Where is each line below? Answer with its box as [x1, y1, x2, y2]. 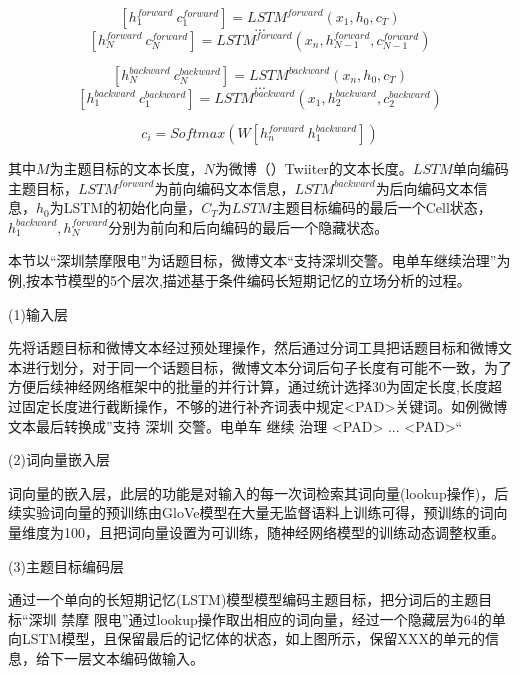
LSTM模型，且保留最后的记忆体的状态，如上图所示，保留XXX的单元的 [21, 628, 485, 649]
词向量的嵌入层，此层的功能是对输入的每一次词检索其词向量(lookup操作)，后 [8, 482, 509, 503]
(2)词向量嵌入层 [8, 449, 110, 470]
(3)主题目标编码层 [8, 555, 124, 576]
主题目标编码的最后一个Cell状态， [271, 197, 492, 218]
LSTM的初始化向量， [63, 197, 202, 218]
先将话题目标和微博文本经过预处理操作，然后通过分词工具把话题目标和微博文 [8, 337, 512, 358]
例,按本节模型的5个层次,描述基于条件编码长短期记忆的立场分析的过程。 [8, 269, 471, 290]
